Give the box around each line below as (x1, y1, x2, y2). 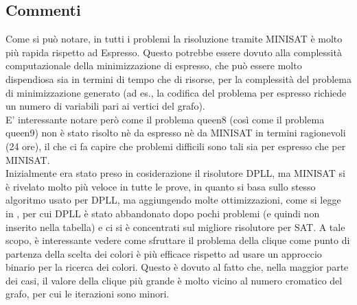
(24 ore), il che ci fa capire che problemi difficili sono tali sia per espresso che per (5, 138, 346, 153)
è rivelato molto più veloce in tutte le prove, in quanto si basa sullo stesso (5, 179, 316, 193)
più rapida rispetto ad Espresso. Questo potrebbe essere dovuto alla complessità (5, 45, 342, 59)
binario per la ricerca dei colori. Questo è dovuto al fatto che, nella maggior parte (5, 260, 349, 274)
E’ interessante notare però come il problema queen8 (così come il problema (5, 112, 325, 126)
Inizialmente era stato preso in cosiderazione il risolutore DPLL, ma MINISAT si (5, 166, 345, 180)
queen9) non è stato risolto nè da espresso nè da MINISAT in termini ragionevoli (5, 125, 346, 140)
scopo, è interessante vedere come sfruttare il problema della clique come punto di (5, 233, 350, 247)
